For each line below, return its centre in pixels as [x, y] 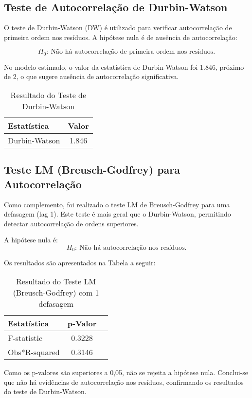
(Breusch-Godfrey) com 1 [56, 293]
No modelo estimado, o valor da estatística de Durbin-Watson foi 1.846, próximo [124, 67]
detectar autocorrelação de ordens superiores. [71, 223]
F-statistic [25, 338]
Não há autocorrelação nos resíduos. [133, 248]
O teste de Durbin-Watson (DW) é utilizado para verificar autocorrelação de [118, 28]
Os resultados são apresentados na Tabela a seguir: [80, 263]
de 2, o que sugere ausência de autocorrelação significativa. [91, 76]
